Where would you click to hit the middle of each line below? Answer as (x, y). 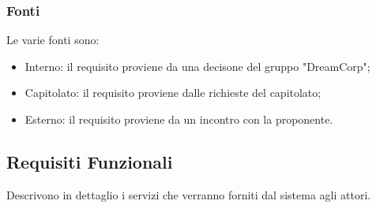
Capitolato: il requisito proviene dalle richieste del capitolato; (173, 93)
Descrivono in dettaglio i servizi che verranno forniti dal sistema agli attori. (189, 194)
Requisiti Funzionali (90, 161)
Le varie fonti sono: (53, 40)
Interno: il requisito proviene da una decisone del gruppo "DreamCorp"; (197, 66)
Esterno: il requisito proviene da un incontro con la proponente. (179, 119)
